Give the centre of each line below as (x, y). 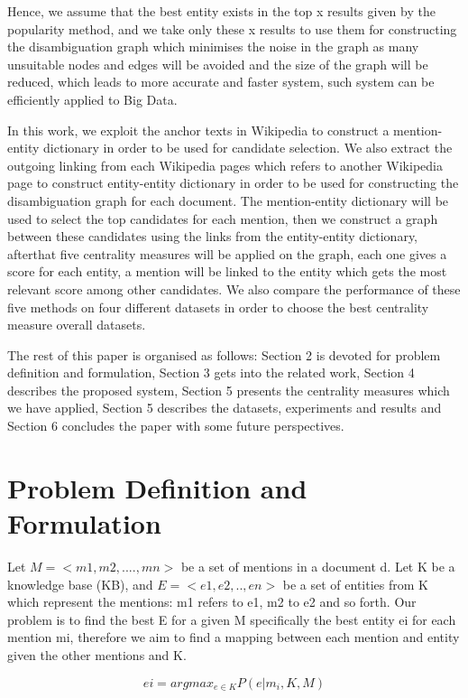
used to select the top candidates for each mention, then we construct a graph (223, 218)
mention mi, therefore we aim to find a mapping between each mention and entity (234, 637)
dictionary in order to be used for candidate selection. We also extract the (248, 148)
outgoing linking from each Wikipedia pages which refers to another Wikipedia (225, 165)
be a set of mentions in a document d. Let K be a (318, 566)
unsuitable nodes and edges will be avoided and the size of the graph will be (218, 64)
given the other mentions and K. (97, 654)
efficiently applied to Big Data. (92, 99)
